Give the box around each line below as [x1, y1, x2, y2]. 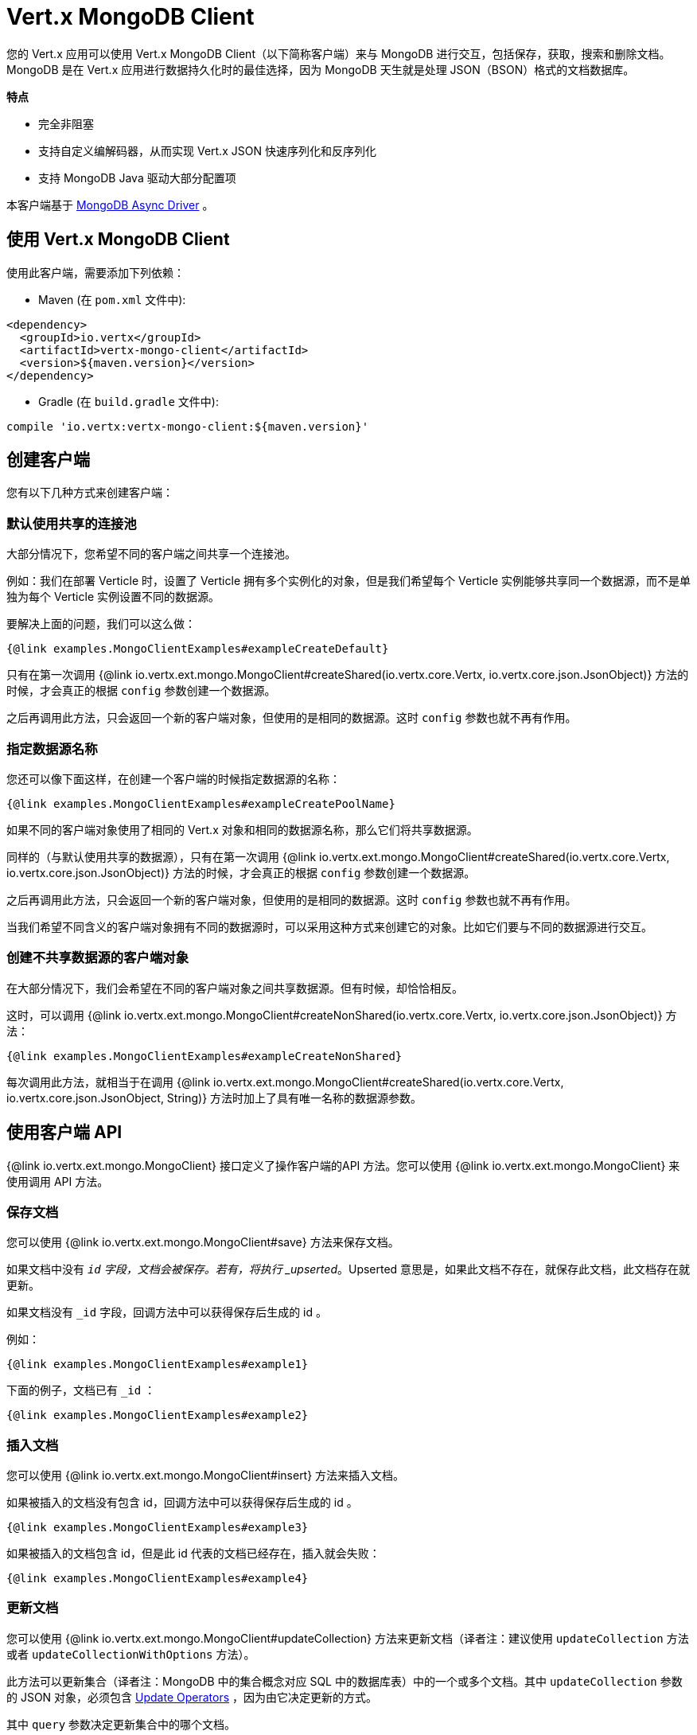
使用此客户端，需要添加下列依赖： [6, 265, 185, 279]
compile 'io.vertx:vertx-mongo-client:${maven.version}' [6, 419, 369, 433]
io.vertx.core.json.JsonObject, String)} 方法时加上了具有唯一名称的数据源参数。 [6, 1090, 422, 1105]
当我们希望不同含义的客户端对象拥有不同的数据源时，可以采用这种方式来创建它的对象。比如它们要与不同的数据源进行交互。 [6, 919, 652, 934]
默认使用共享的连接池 [6, 515, 137, 532]
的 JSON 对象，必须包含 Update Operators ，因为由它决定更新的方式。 [6, 1690, 378, 1704]
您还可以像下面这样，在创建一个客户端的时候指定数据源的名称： [6, 771, 341, 786]
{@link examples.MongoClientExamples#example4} [6, 1572, 309, 1585]
